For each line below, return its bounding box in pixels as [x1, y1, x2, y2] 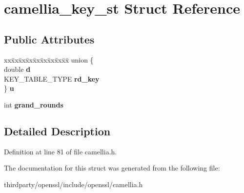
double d [4, 64, 31, 74]
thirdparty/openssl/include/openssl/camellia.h [4, 179, 143, 189]
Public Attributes [4, 31, 95, 46]
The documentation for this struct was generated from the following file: [4, 163, 220, 173]
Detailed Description [4, 123, 111, 138]
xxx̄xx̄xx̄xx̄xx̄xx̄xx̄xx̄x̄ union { [4, 54, 94, 64]
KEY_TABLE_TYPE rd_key [4, 73, 100, 84]
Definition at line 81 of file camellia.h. [4, 146, 117, 156]
